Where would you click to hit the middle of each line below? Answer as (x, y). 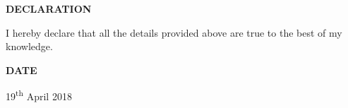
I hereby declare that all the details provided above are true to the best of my (174, 32)
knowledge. (29, 46)
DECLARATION (49, 8)
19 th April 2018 (39, 95)
